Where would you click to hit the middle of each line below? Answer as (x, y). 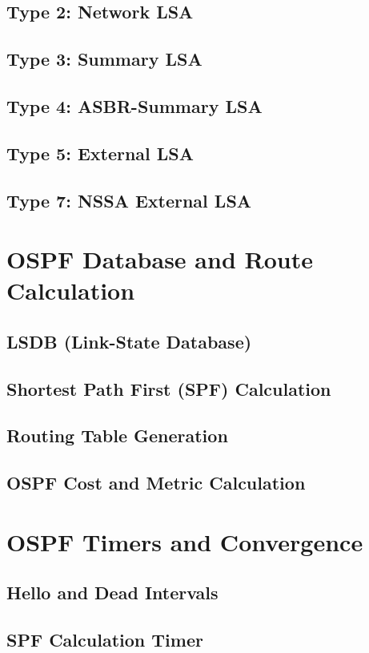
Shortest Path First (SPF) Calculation (169, 388)
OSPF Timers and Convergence (185, 541)
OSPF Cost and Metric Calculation (156, 483)
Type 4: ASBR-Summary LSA (134, 105)
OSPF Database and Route (160, 259)
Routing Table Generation (117, 435)
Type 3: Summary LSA (104, 59)
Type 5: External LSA (100, 153)
